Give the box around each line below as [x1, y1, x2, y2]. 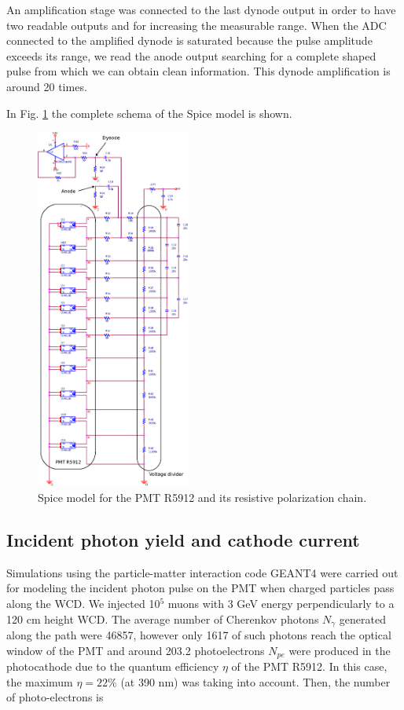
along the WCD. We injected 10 [6, 595, 160, 611]
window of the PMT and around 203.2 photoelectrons [6, 642, 265, 658]
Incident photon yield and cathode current [6, 527, 360, 551]
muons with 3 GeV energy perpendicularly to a [167, 595, 395, 611]
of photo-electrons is [6, 689, 104, 705]
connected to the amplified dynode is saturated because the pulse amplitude [6, 32, 373, 49]
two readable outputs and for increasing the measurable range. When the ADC [6, 16, 387, 33]
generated [339, 610, 387, 627]
